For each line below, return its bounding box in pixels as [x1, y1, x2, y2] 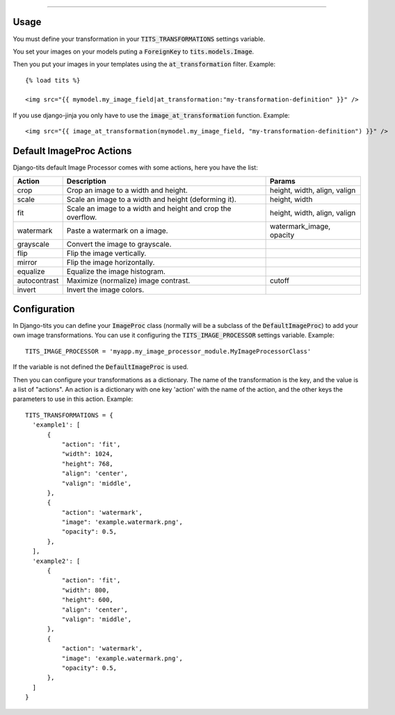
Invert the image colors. [66, 285, 145, 295]
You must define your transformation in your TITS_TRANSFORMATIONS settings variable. [13, 35, 266, 43]
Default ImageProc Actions [13, 145, 132, 157]
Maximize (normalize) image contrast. [66, 275, 191, 285]
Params [269, 176, 296, 186]
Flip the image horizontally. [66, 257, 155, 267]
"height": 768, [61, 459, 114, 468]
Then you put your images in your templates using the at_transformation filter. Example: [13, 60, 276, 69]
